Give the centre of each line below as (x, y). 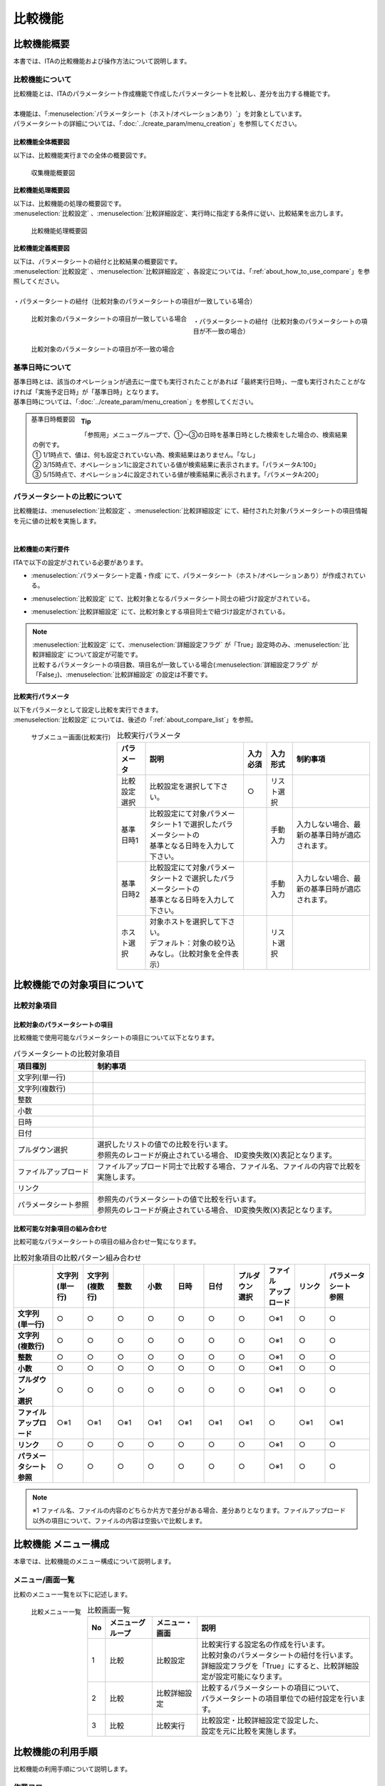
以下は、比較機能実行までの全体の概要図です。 (82, 155)
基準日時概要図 (53, 419)
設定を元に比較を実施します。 (251, 1731)
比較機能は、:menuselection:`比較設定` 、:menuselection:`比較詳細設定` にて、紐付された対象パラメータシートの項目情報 (190, 511)
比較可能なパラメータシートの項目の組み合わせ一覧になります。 (107, 1242)
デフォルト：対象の (181, 943)
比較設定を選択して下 (185, 786)
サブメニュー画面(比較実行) (71, 737)
